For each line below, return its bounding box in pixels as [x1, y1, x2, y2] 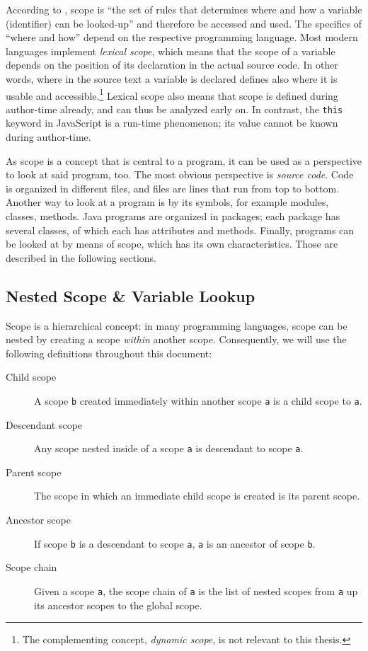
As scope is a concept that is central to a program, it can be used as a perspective [6, 153, 362, 168]
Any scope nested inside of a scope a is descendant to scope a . [34, 441, 304, 456]
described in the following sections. [6, 250, 156, 265]
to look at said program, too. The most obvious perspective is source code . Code [6, 167, 354, 182]
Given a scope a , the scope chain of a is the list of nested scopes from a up [34, 583, 358, 598]
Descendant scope [6, 417, 83, 432]
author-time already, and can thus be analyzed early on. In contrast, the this [6, 101, 343, 116]
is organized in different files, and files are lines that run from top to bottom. [6, 180, 340, 195]
